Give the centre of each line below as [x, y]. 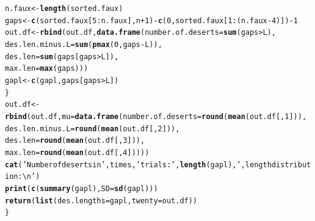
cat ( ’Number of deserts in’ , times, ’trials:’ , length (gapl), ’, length [138, 165]
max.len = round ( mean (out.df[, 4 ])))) [77, 152]
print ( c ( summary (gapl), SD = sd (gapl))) [81, 188]
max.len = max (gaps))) [47, 69]
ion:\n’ [20, 177]
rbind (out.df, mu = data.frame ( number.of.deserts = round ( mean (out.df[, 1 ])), [156, 116]
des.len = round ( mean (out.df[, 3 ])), [75, 141]
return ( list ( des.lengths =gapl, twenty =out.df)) [101, 201]
